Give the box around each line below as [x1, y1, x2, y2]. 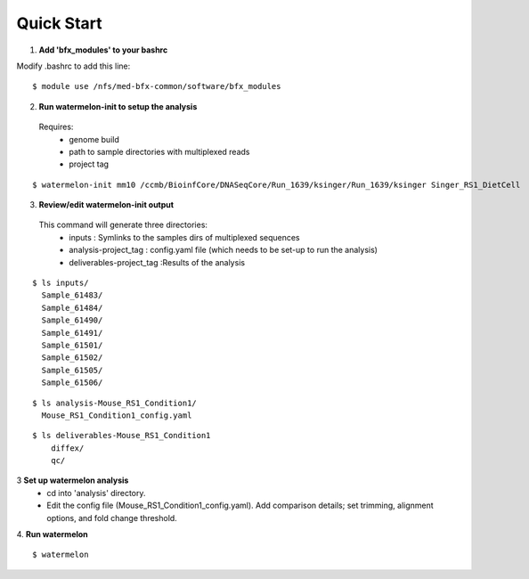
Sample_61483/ [41, 290, 103, 300]
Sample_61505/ [41, 365, 103, 375]
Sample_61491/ [41, 328, 103, 338]
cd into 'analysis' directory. [46, 487, 146, 498]
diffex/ [50, 443, 85, 453]
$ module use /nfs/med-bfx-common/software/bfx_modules [32, 81, 281, 92]
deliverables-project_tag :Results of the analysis [69, 257, 245, 267]
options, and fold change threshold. [46, 512, 177, 523]
